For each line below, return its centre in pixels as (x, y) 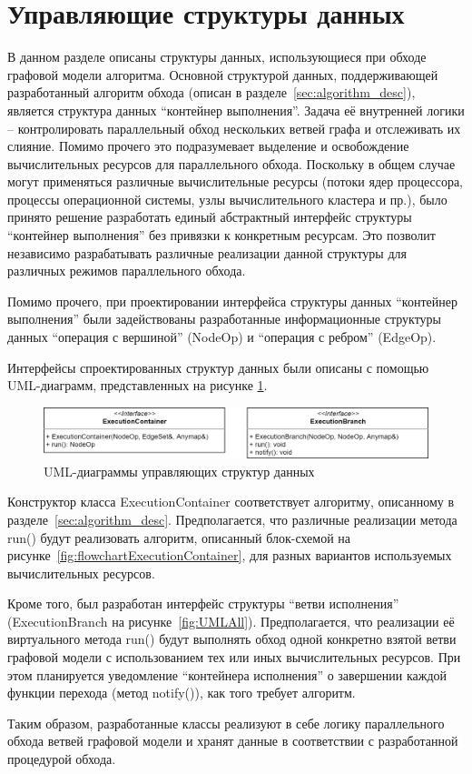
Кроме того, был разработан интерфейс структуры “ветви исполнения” (203, 603)
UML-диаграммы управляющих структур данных (179, 471)
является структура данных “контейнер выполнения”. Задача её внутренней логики (236, 110)
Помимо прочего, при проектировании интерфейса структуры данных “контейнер (232, 301)
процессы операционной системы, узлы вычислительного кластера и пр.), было (227, 199)
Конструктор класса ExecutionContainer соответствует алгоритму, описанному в (231, 502)
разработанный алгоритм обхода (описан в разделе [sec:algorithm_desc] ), (211, 92)
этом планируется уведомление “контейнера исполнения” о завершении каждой (227, 674)
